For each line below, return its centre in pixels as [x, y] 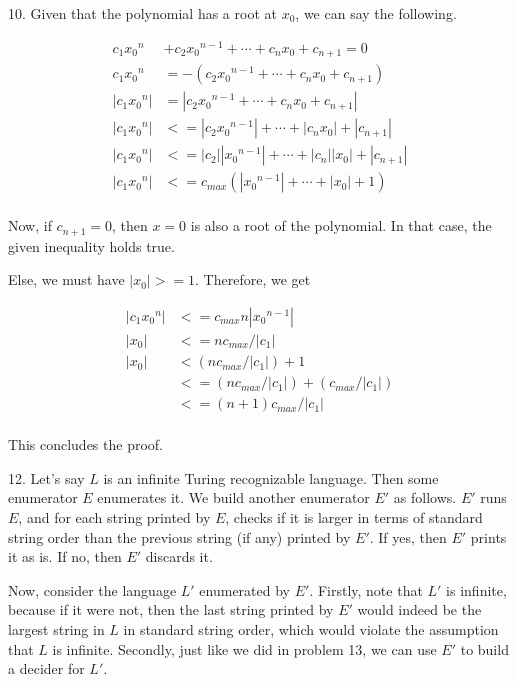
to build [484, 648]
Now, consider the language [92, 589]
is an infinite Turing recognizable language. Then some [271, 477]
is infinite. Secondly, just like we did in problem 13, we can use [244, 648]
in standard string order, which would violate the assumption [311, 628]
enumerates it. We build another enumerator [233, 497]
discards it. [179, 556]
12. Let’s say [46, 477]
